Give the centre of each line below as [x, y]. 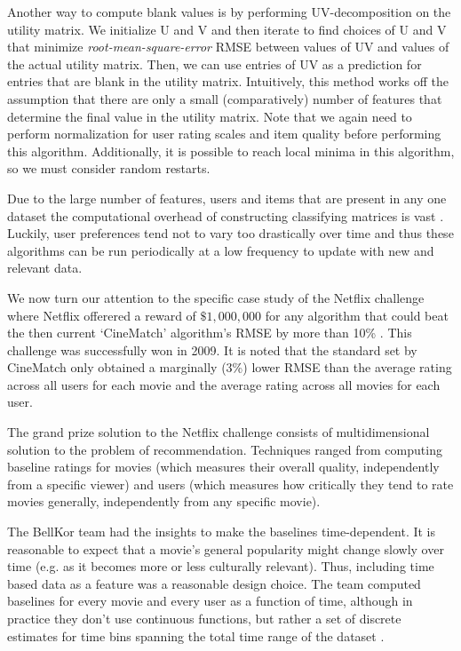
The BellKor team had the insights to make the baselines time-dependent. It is [222, 532]
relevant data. [45, 268]
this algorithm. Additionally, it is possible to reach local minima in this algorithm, [231, 151]
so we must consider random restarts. [109, 168]
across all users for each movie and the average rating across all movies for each [224, 384]
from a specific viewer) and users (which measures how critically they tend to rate [230, 484]
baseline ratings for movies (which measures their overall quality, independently [223, 467]
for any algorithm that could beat [357, 315]
